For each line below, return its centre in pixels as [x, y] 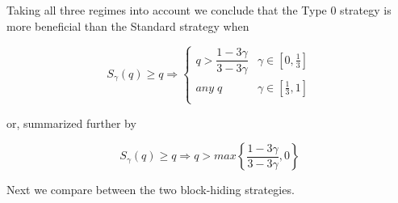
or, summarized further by [71, 123]
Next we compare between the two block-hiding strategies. [151, 190]
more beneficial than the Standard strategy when [128, 25]
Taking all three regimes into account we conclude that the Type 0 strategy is [199, 10]
